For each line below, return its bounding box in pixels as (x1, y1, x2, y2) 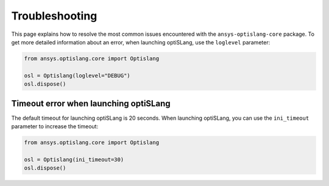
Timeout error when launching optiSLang (11, 98, 171, 109)
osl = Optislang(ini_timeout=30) (24, 156, 124, 163)
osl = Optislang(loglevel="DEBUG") (24, 72, 130, 79)
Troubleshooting (11, 9, 97, 22)
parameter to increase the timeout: (11, 122, 99, 130)
